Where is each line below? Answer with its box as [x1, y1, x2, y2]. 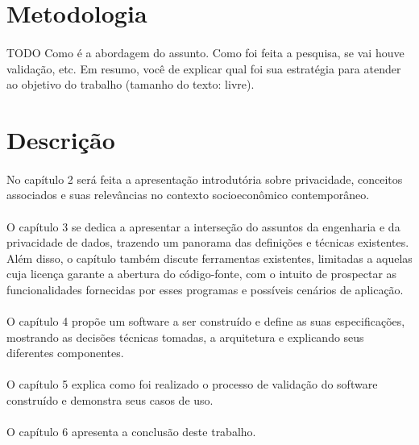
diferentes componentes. [6, 344, 124, 361]
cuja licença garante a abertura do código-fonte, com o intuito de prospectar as [6, 265, 397, 282]
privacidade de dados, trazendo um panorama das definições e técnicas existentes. [6, 234, 409, 251]
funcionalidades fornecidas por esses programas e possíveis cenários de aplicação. [6, 281, 404, 297]
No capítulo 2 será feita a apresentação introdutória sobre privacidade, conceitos [6, 170, 403, 187]
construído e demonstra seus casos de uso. [6, 392, 214, 409]
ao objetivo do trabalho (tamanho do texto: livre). [6, 76, 255, 93]
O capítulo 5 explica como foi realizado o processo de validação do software [6, 376, 378, 393]
